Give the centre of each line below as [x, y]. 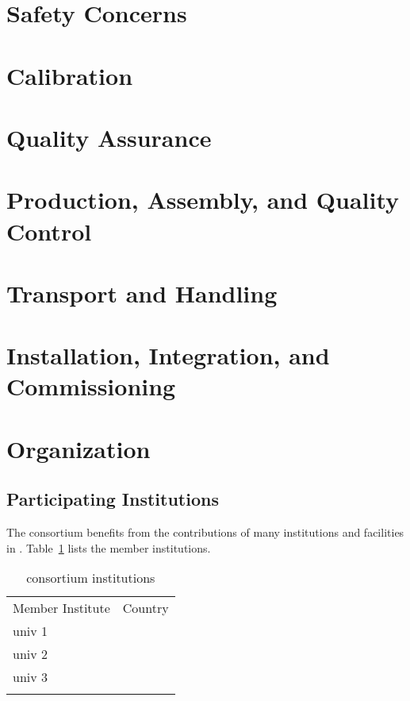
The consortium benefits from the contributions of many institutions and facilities [205, 532]
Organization [79, 448]
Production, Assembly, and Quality [203, 200]
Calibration [70, 75]
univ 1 [31, 631]
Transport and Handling [142, 293]
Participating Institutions [113, 499]
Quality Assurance [109, 137]
